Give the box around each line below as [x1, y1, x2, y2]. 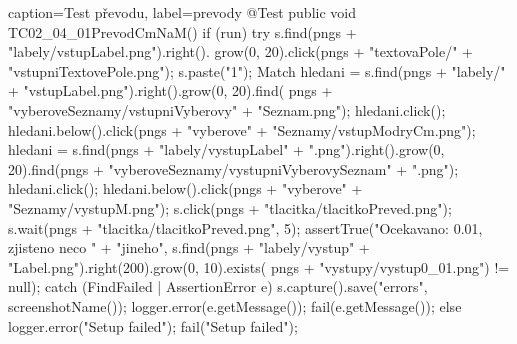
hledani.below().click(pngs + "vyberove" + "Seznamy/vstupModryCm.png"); [8, 119, 476, 140]
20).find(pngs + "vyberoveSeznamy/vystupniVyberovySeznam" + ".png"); [8, 158, 459, 179]
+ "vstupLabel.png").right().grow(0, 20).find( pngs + [8, 80, 333, 101]
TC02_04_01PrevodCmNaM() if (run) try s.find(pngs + [8, 21, 357, 42]
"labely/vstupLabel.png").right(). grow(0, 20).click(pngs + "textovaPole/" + [8, 41, 473, 62]
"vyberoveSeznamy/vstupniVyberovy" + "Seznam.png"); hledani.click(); [8, 99, 446, 120]
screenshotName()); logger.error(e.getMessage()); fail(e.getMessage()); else [8, 295, 462, 316]
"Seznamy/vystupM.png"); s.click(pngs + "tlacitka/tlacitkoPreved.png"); [8, 197, 452, 218]
